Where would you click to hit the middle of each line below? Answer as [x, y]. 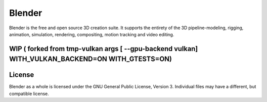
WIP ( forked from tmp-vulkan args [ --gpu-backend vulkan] [103, 49]
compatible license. [29, 94]
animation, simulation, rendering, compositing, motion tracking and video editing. [92, 34]
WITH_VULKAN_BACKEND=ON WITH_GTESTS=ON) [91, 59]
